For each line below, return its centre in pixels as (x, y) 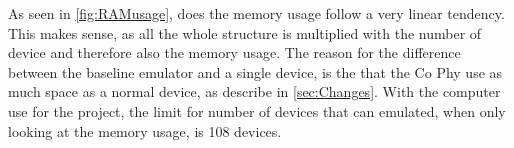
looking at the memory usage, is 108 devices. (145, 130)
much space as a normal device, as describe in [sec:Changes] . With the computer (254, 91)
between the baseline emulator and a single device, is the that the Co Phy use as (255, 71)
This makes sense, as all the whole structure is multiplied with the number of (245, 32)
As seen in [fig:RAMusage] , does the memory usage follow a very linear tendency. (256, 13)
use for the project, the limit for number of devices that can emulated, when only (257, 110)
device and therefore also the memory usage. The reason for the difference (234, 52)
